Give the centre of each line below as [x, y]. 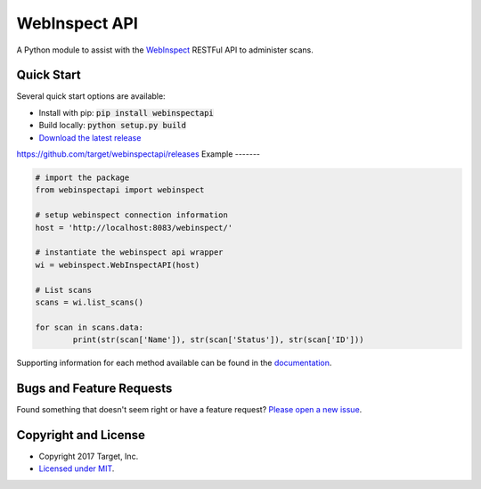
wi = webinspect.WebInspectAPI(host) [118, 265]
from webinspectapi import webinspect [120, 190]
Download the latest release [90, 137]
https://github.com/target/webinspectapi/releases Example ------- [139, 154]
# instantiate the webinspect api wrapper [129, 253]
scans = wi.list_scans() [90, 302]
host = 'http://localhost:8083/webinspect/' [134, 228]
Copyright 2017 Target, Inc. [89, 456]
